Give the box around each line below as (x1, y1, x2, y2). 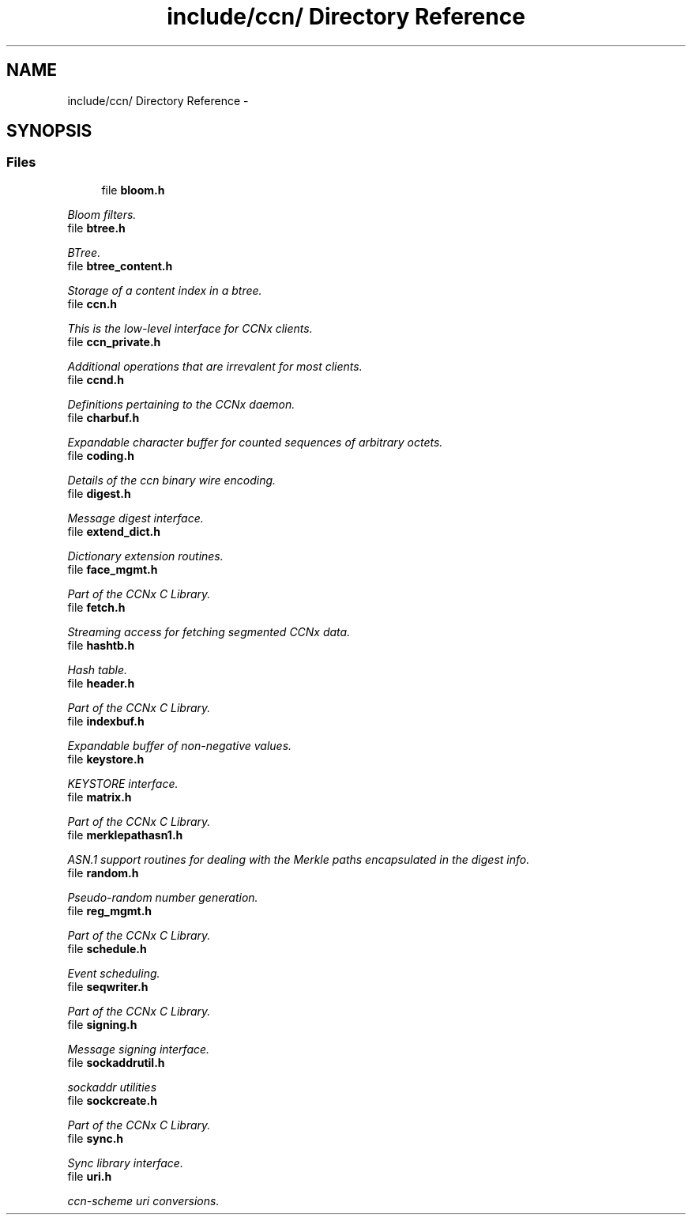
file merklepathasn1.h (67, 827, 183, 842)
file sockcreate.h (67, 1093, 157, 1107)
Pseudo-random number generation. (67, 890, 258, 904)
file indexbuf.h (67, 714, 145, 728)
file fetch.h (67, 600, 126, 614)
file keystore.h (67, 752, 145, 766)
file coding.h (67, 448, 134, 462)
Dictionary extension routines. (67, 548, 224, 563)
